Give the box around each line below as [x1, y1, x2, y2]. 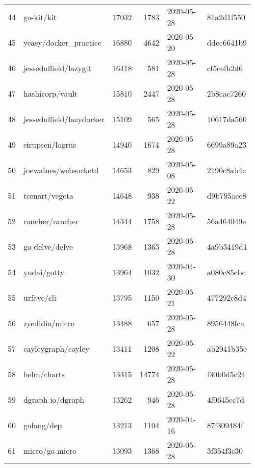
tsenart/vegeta [24, 189, 74, 201]
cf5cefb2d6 [207, 62, 243, 74]
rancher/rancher [24, 215, 79, 227]
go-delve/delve [24, 240, 73, 252]
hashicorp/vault [24, 87, 77, 99]
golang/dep [24, 419, 62, 431]
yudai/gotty [24, 266, 65, 278]
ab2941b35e [207, 342, 247, 354]
